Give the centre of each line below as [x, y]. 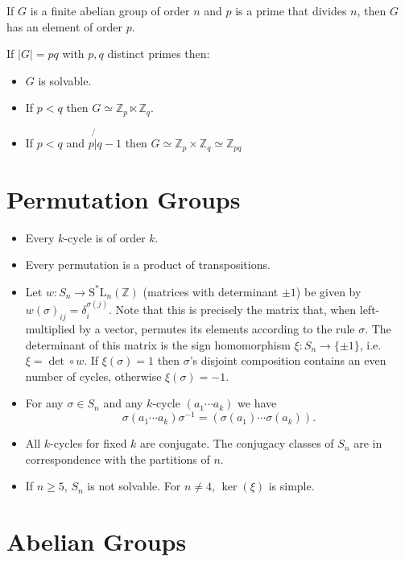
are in [368, 443]
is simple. [291, 486]
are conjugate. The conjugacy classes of [237, 443]
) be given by [329, 291]
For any [44, 403]
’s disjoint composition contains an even [288, 360]
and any [123, 403]
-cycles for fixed [89, 443]
